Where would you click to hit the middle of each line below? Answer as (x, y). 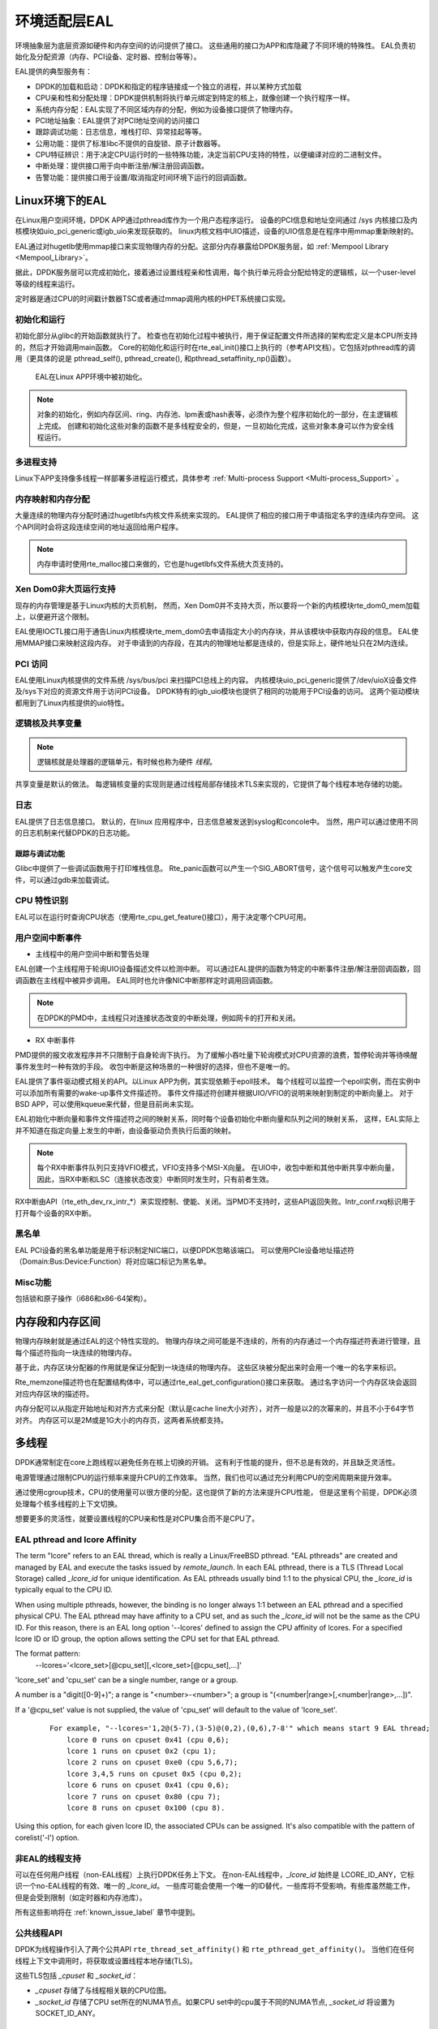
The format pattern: (48, 1654)
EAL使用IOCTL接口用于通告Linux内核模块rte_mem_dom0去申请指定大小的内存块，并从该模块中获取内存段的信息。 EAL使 (217, 631)
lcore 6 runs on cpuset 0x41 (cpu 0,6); (148, 1785)
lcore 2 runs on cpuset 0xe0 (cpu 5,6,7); (152, 1762)
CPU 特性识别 (41, 901)
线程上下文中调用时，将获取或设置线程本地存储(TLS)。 (106, 1961)
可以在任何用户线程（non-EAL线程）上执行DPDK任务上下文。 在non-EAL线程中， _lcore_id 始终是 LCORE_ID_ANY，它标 (215, 1874)
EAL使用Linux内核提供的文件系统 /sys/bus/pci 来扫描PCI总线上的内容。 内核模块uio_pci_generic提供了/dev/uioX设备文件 (216, 680)
